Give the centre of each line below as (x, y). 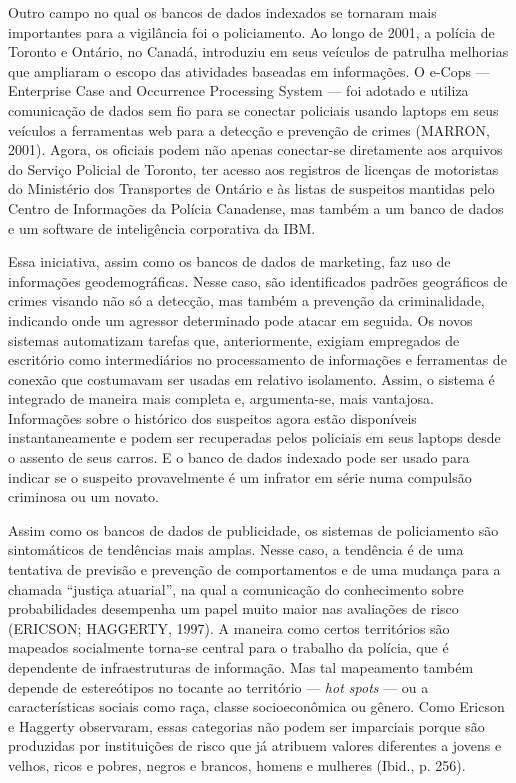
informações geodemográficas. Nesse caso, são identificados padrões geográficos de (258, 280)
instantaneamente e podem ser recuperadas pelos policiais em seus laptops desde (254, 437)
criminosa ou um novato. (84, 496)
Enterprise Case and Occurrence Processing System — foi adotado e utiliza (238, 90)
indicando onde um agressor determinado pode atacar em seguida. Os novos (240, 319)
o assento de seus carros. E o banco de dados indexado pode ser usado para (239, 457)
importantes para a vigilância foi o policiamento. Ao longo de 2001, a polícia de (251, 31)
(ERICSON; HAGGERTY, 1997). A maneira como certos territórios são (229, 627)
